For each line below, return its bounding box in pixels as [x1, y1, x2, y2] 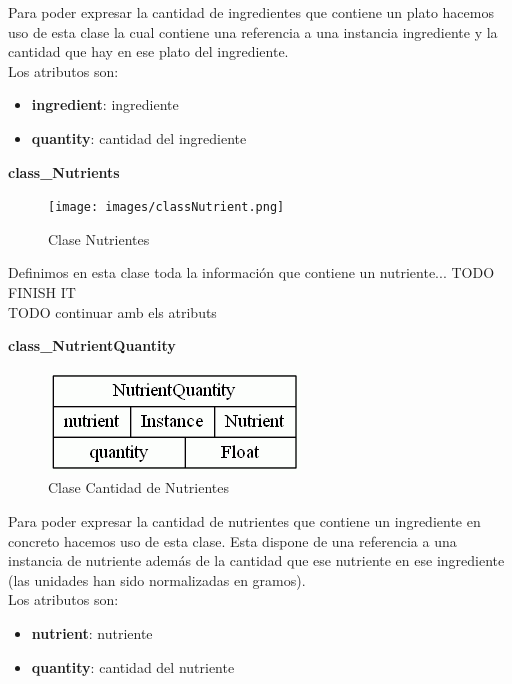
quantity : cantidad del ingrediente [31, 127, 247, 148]
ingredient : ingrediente [31, 94, 179, 115]
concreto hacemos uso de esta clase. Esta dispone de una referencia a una [8, 530, 457, 551]
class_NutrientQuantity [8, 335, 176, 356]
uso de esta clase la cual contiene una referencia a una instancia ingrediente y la [8, 21, 498, 42]
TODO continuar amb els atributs [8, 301, 217, 322]
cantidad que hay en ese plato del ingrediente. [8, 41, 289, 62]
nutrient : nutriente [31, 622, 153, 643]
